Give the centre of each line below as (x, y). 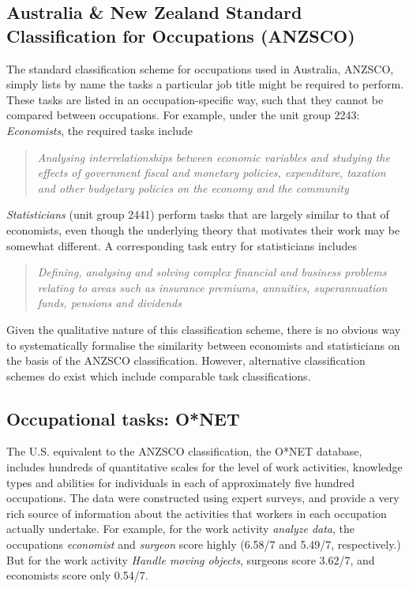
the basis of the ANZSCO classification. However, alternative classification (186, 360)
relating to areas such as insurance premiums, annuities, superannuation (212, 287)
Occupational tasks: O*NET (123, 418)
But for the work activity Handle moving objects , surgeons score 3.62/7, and (191, 559)
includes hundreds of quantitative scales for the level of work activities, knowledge (204, 467)
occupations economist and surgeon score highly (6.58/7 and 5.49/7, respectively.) (204, 544)
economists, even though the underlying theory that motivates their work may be (203, 229)
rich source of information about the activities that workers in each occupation (197, 513)
